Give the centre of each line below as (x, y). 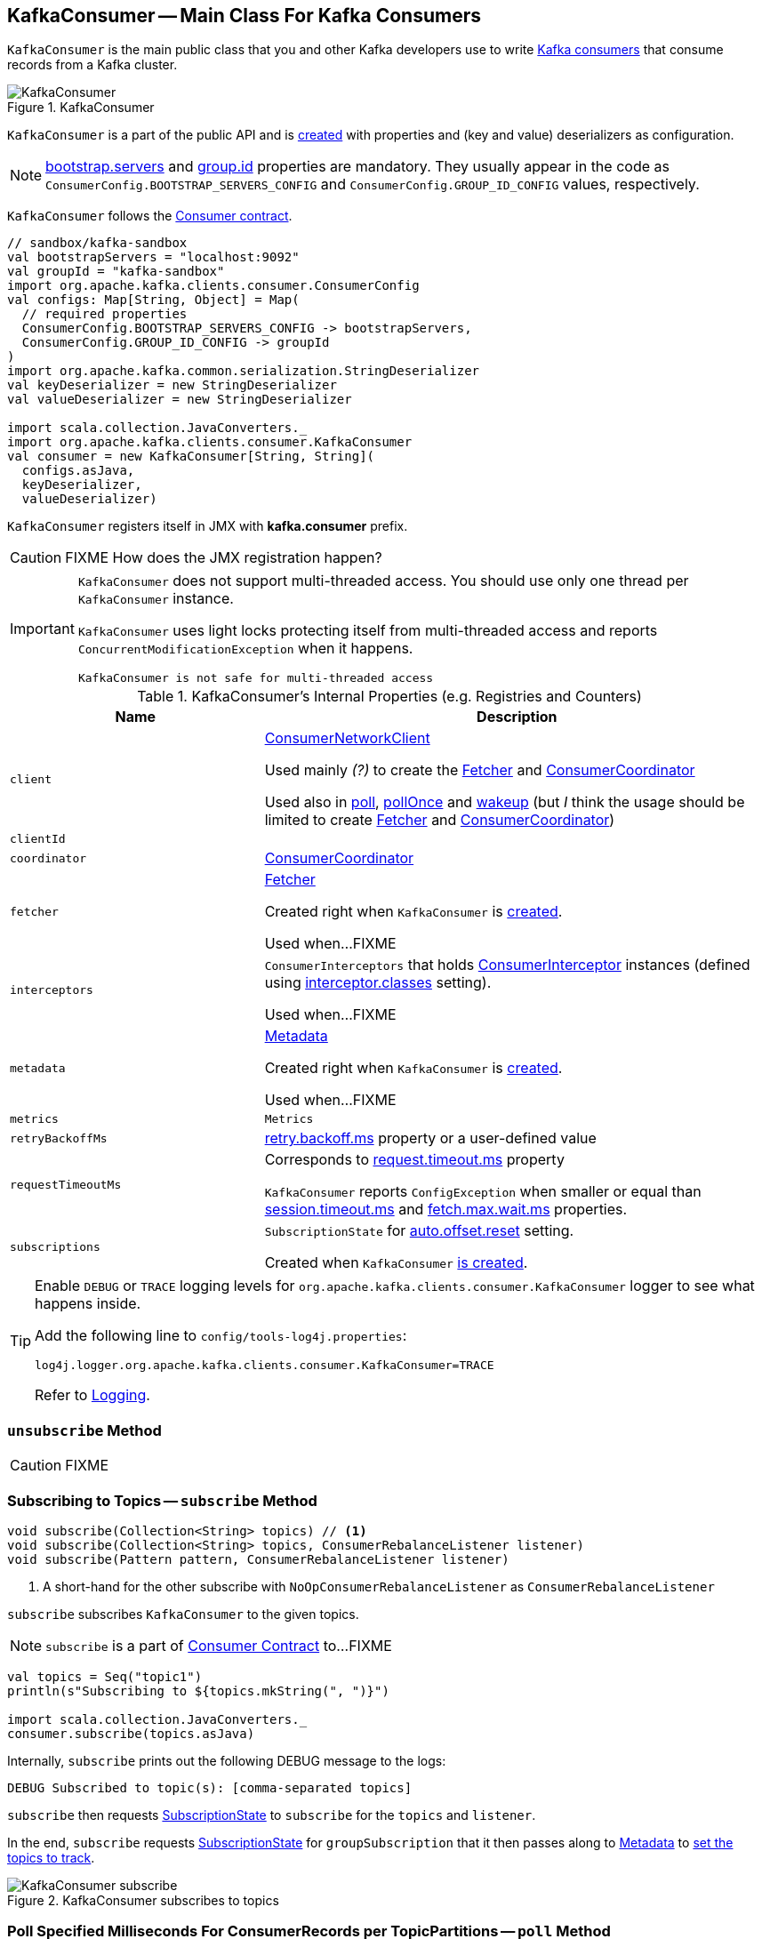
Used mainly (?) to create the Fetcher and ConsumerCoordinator (480, 770)
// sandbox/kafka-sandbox (97, 243)
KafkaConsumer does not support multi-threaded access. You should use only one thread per (383, 581)
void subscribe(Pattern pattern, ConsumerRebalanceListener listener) (258, 1559)
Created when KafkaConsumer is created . (396, 1263)
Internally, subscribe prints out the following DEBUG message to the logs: (227, 1760)
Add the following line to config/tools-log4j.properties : (221, 1336)
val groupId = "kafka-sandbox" (116, 272)
